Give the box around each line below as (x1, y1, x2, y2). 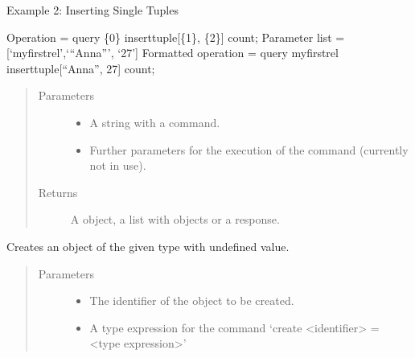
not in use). (89, 157, 146, 174)
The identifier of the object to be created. (89, 292, 294, 309)
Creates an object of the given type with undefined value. (6, 237, 290, 254)
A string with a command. (89, 113, 220, 130)
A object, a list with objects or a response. (70, 211, 280, 228)
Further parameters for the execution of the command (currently (89, 141, 409, 158)
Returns (38, 183, 78, 200)
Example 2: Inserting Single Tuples (6, 2, 179, 18)
